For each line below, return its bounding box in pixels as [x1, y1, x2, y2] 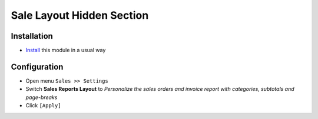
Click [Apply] [25, 102, 61, 109]
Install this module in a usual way [25, 47, 106, 54]
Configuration [11, 62, 64, 72]
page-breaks [25, 94, 58, 101]
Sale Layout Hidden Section [11, 9, 149, 22]
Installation [11, 31, 53, 41]
